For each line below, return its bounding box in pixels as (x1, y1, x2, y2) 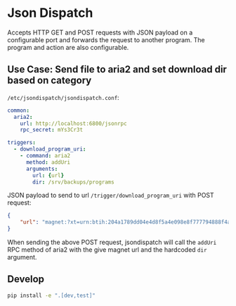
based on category (7, 75, 92, 87)
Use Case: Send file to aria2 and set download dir (7, 63, 227, 75)
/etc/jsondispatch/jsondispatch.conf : (7, 93, 119, 101)
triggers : (7, 139, 37, 146)
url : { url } (32, 172, 65, 179)
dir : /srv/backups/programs (32, 178, 114, 186)
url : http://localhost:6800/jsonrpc (20, 120, 128, 127)
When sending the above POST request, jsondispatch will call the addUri (7, 238, 217, 246)
